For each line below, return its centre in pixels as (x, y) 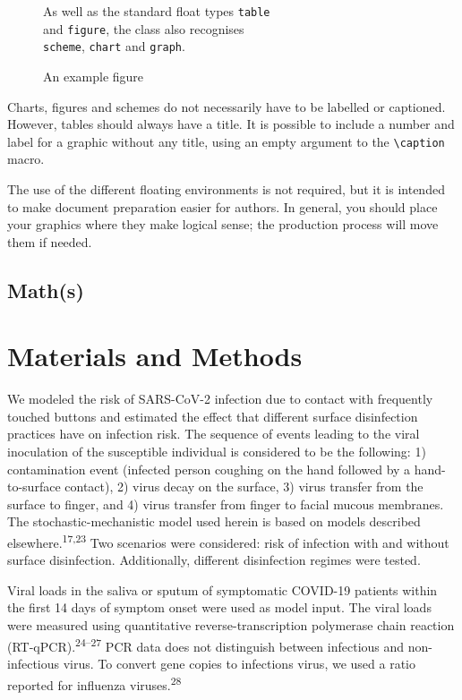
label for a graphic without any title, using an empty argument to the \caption (226, 141)
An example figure (94, 76)
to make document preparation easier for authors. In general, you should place (222, 206)
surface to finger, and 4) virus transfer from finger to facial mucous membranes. (226, 504)
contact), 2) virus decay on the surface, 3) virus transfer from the (244, 487)
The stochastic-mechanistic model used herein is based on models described (214, 521)
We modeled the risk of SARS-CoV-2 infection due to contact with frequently (220, 399)
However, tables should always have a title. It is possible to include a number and (231, 124)
